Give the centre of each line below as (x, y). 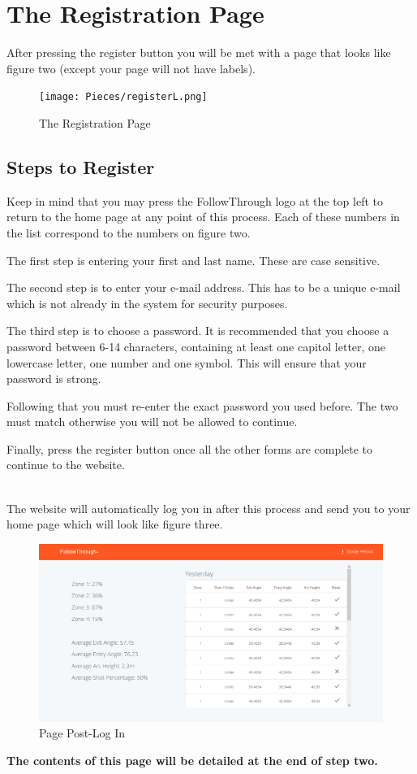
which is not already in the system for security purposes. (147, 303)
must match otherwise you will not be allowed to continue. (152, 422)
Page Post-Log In (82, 733)
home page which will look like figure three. (115, 524)
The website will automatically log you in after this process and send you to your (208, 508)
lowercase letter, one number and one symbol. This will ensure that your (187, 362)
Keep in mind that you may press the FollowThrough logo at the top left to (195, 200)
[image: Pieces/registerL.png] (123, 97)
